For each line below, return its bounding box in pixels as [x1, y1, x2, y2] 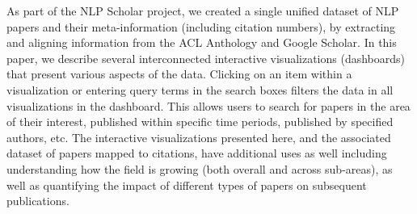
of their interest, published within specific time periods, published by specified [6, 113, 394, 130]
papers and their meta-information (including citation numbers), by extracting [6, 18, 396, 35]
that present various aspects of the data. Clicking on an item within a [6, 65, 352, 82]
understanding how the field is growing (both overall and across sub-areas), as [6, 160, 393, 177]
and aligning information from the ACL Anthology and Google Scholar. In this [6, 34, 397, 51]
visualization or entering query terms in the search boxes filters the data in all [6, 81, 394, 98]
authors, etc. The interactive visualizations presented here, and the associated [6, 128, 391, 145]
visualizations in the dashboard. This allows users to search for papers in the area [6, 97, 411, 114]
